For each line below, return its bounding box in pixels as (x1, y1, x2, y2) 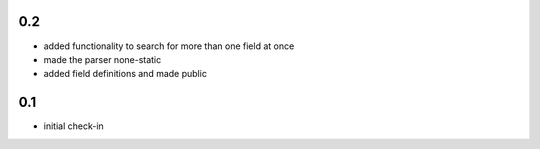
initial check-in (43, 120, 104, 132)
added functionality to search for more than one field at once (43, 40, 295, 52)
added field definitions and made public (43, 68, 207, 80)
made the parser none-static (43, 53, 162, 65)
